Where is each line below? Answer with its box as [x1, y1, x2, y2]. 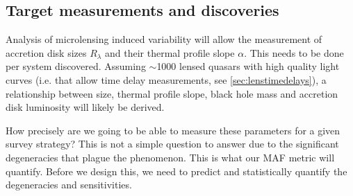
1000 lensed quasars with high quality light [156, 59, 340, 73]
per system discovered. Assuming [6, 59, 146, 73]
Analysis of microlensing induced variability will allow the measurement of [6, 32, 322, 46]
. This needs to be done [244, 45, 344, 60]
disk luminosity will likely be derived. [6, 100, 165, 114]
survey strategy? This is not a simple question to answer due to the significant [6, 136, 339, 151]
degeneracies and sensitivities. [6, 177, 132, 192]
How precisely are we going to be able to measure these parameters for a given [6, 123, 340, 137]
